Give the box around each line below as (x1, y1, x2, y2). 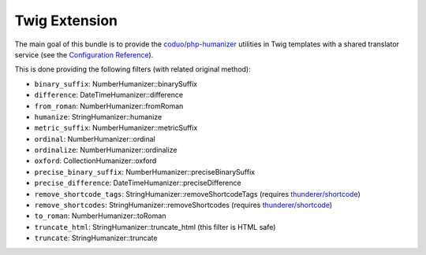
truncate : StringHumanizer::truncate (34, 233, 158, 243)
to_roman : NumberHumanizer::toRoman (34, 211, 166, 220)
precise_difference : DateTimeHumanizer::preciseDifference (34, 178, 241, 188)
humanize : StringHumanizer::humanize (34, 112, 163, 121)
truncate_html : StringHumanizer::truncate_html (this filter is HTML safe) (34, 222, 276, 231)
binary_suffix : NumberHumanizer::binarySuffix (34, 79, 197, 88)
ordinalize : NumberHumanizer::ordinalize (34, 146, 177, 155)
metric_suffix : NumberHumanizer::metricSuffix (34, 123, 198, 133)
